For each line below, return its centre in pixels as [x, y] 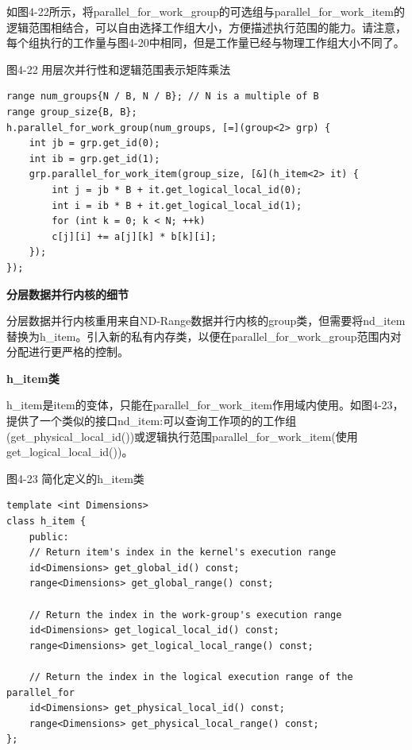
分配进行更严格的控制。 [67, 352]
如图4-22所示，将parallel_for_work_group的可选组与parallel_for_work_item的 [206, 11]
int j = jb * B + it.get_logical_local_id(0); [177, 189]
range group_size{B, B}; [72, 112]
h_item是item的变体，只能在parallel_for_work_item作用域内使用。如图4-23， [205, 405]
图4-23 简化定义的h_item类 [75, 478]
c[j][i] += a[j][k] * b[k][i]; [134, 236]
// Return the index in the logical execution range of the [191, 677]
